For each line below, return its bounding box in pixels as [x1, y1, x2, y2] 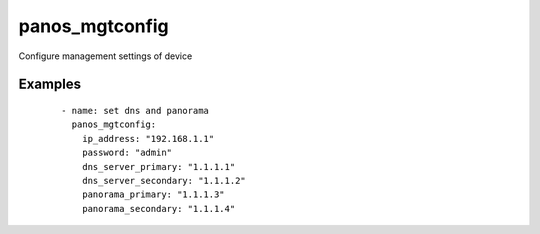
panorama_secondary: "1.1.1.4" [81, 203, 236, 214]
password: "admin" [81, 147, 173, 159]
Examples [18, 76, 82, 93]
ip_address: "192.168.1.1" [81, 133, 215, 144]
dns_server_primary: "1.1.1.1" [81, 161, 236, 172]
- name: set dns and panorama [61, 105, 210, 116]
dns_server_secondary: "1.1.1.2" [81, 175, 247, 186]
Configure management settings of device [18, 50, 193, 62]
